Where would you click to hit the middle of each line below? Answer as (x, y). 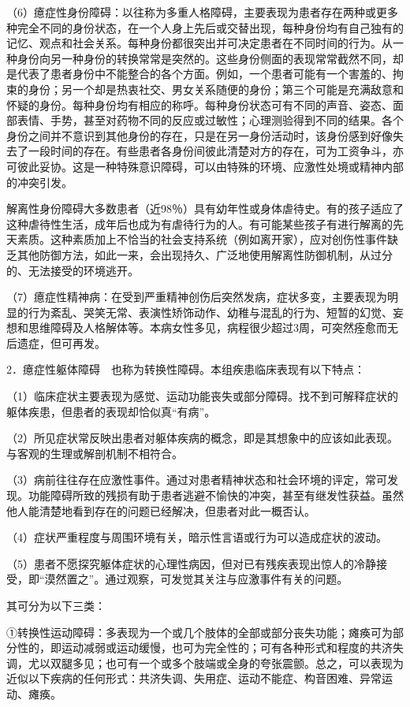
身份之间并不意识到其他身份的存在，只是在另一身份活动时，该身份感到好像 (199, 135)
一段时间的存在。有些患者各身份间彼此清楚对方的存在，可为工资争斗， (210, 151)
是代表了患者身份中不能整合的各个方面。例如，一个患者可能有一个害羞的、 (199, 74)
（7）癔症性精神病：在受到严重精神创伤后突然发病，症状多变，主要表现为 (197, 297)
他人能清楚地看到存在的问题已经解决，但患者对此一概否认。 (161, 510)
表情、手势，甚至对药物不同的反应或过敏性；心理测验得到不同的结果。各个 (210, 120)
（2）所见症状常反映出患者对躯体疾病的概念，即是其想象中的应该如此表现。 (202, 438)
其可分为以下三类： (56, 605)
